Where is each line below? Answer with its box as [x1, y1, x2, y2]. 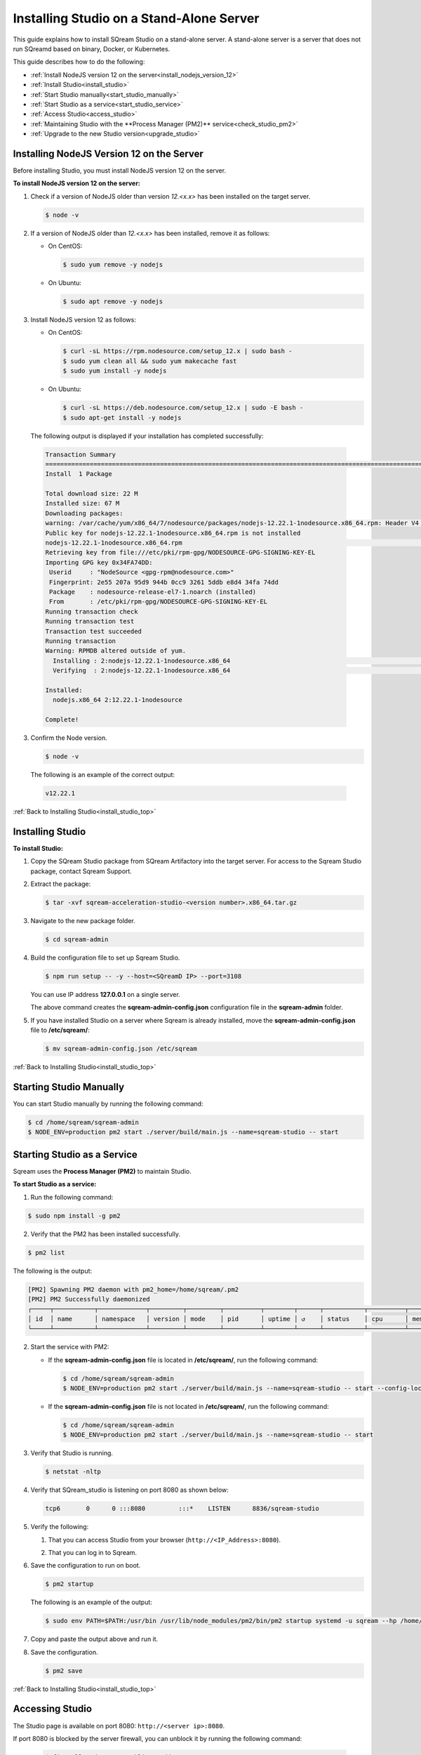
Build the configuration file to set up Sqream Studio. [30, 953, 180, 962]
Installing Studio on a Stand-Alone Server [13, 11, 260, 26]
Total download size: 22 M [45, 490, 138, 498]
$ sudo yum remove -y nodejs [62, 260, 163, 269]
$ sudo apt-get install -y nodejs [62, 413, 182, 421]
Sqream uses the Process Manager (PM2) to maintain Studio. [13, 1167, 192, 1175]
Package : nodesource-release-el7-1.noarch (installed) [49, 588, 257, 596]
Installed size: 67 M [45, 499, 120, 508]
